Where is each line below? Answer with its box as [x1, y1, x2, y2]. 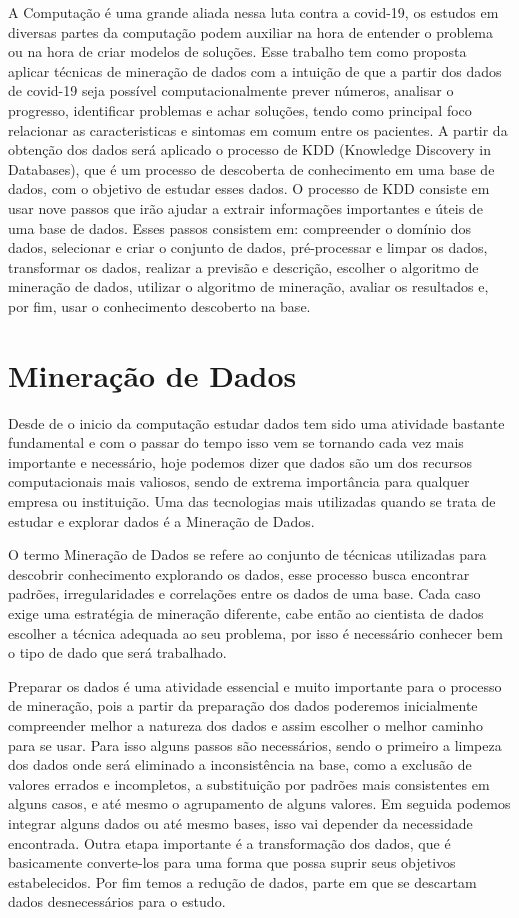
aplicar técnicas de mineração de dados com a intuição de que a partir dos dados [8, 60, 502, 81]
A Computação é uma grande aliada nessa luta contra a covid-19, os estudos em [8, 2, 499, 22]
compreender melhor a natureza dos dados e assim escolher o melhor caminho [8, 714, 484, 735]
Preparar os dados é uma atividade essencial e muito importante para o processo [8, 675, 502, 696]
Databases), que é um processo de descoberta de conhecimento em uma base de [8, 158, 495, 179]
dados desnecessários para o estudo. [8, 891, 226, 912]
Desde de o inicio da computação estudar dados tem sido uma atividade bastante [8, 412, 505, 433]
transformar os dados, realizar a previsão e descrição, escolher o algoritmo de [8, 256, 479, 277]
